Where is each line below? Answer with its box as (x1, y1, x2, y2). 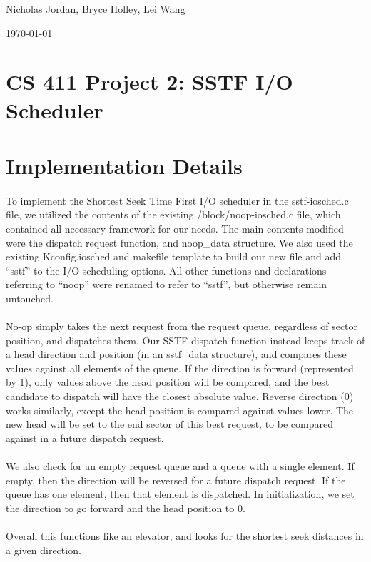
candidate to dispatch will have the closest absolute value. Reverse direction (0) (6, 389, 354, 404)
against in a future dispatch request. (6, 430, 164, 445)
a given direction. (6, 542, 81, 557)
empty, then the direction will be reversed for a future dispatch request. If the (6, 472, 346, 487)
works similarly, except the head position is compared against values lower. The (6, 402, 354, 417)
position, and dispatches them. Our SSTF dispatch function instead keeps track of (6, 332, 365, 347)
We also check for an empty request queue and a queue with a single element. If (6, 459, 355, 473)
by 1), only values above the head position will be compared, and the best (6, 374, 330, 389)
